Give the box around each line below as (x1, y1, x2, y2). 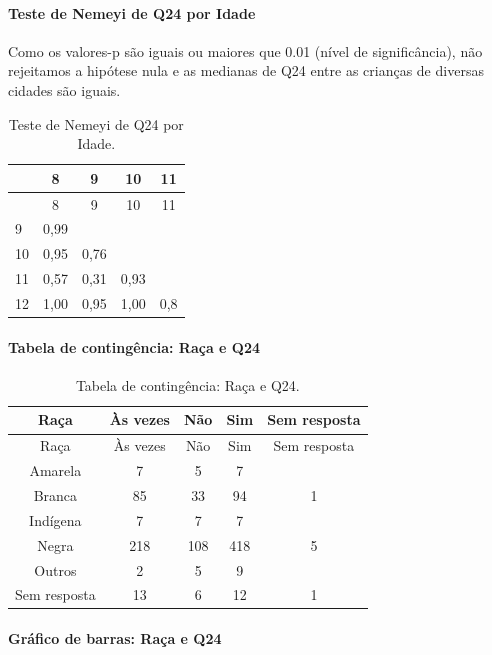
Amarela (29, 460, 82, 481)
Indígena (29, 509, 82, 530)
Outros (34, 559, 77, 580)
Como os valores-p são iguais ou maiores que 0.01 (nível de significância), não (8, 40, 483, 61)
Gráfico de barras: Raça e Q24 (8, 628, 222, 649)
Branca (33, 485, 78, 505)
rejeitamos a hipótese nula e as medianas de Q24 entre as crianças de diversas (8, 60, 484, 81)
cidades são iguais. (8, 79, 121, 100)
